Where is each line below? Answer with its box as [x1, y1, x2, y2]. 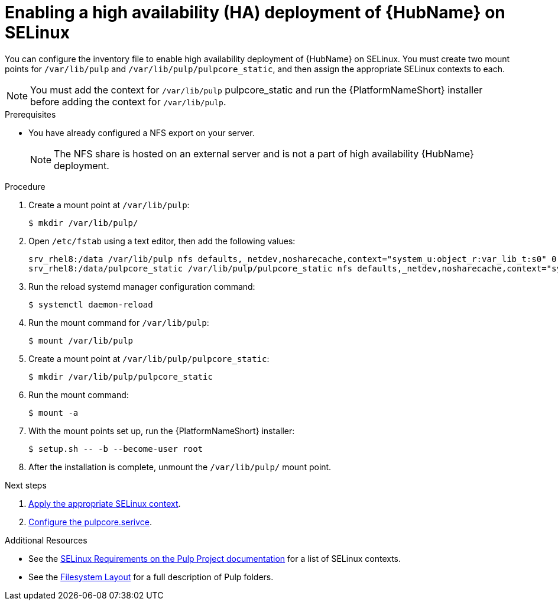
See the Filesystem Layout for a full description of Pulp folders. [28, 571, 274, 582]
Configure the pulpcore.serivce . [28, 516, 153, 527]
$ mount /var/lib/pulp [28, 335, 134, 345]
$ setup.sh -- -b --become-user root [28, 444, 203, 454]
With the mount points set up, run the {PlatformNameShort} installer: [28, 425, 295, 436]
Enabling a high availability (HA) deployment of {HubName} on [5, 2, 505, 22]
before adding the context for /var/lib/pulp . [30, 95, 226, 108]
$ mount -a [28, 407, 79, 418]
